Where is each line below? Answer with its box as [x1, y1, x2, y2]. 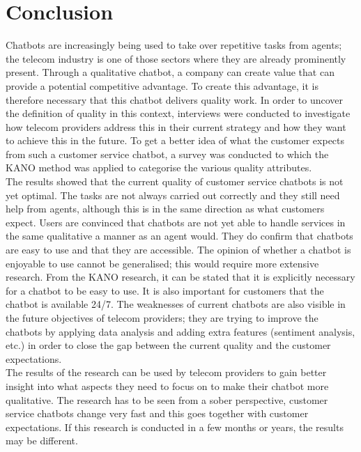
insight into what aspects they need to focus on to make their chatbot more [6, 378, 329, 393]
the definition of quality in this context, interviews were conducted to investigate [6, 106, 351, 120]
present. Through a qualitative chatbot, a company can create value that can [6, 65, 335, 79]
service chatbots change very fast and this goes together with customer [6, 406, 309, 421]
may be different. [6, 433, 78, 448]
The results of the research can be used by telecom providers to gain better [6, 365, 327, 380]
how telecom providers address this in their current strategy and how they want [6, 119, 346, 134]
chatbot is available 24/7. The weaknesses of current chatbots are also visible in [6, 297, 346, 311]
